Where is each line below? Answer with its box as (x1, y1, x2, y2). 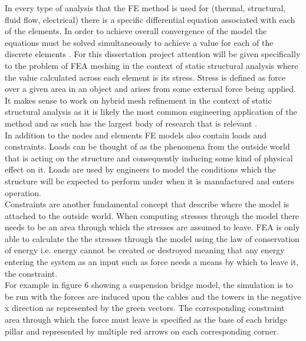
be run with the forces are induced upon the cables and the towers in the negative (5, 290, 301, 302)
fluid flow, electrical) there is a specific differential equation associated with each (5, 13, 295, 25)
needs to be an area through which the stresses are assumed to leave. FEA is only (5, 221, 300, 233)
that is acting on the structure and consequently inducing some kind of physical (5, 151, 293, 164)
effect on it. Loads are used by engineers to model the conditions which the (5, 163, 276, 176)
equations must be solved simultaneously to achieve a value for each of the (5, 36, 274, 48)
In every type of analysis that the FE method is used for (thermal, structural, (5, 2, 286, 14)
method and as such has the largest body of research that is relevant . (5, 117, 257, 129)
